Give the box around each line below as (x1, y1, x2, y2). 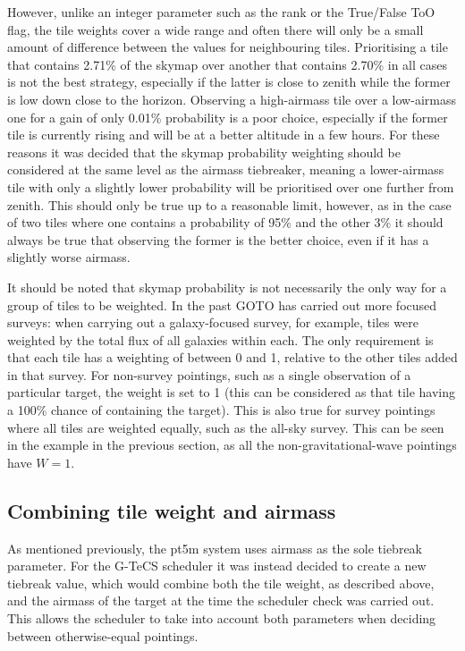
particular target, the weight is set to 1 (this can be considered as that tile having (7, 383, 456, 402)
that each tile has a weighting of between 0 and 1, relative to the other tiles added (7, 348, 458, 367)
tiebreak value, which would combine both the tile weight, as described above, (7, 573, 435, 592)
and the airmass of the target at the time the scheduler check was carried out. (7, 591, 435, 610)
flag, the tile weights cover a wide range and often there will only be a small (7, 20, 424, 38)
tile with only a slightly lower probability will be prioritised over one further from (7, 177, 454, 196)
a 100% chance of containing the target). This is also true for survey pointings (7, 401, 435, 419)
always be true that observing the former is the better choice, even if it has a (7, 230, 429, 249)
